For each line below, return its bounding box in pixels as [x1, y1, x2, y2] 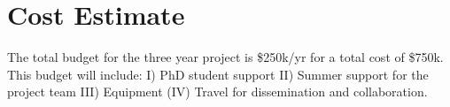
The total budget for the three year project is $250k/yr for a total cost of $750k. [7, 48, 444, 66]
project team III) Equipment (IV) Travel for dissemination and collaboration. [7, 82, 428, 101]
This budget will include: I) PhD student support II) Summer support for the [7, 65, 429, 83]
